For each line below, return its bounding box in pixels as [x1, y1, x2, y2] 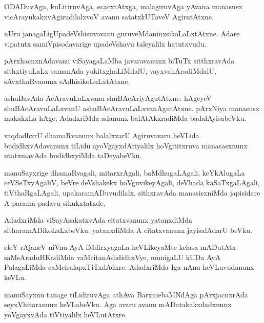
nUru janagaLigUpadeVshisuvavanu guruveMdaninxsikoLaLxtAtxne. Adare [4, 28, 240, 39]
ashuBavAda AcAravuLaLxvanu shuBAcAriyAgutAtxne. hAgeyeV [4, 93, 212, 103]
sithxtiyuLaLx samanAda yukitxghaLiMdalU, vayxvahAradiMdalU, [4, 65, 216, 76]
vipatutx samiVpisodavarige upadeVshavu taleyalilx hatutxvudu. [4, 38, 207, 49]
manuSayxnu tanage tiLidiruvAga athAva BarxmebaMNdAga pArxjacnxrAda [4, 289, 248, 299]
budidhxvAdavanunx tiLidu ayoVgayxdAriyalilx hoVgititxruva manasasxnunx [4, 140, 248, 150]
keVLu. [4, 272, 26, 283]
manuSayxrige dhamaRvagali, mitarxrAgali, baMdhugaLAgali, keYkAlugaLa [4, 167, 245, 178]
